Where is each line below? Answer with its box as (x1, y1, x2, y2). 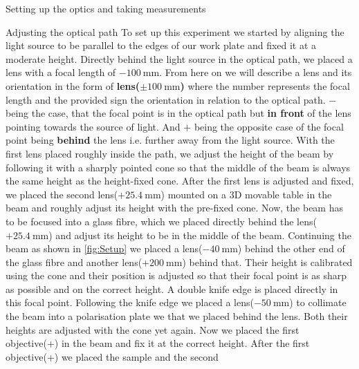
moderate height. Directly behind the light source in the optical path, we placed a (6, 51, 353, 66)
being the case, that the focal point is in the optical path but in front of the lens (6, 106, 351, 120)
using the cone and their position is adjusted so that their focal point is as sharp (6, 268, 347, 283)
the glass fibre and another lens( (6, 254, 142, 269)
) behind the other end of (237, 241, 345, 256)
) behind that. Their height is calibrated (182, 254, 353, 269)
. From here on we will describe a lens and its (159, 65, 352, 79)
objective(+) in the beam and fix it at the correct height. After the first (6, 336, 310, 350)
